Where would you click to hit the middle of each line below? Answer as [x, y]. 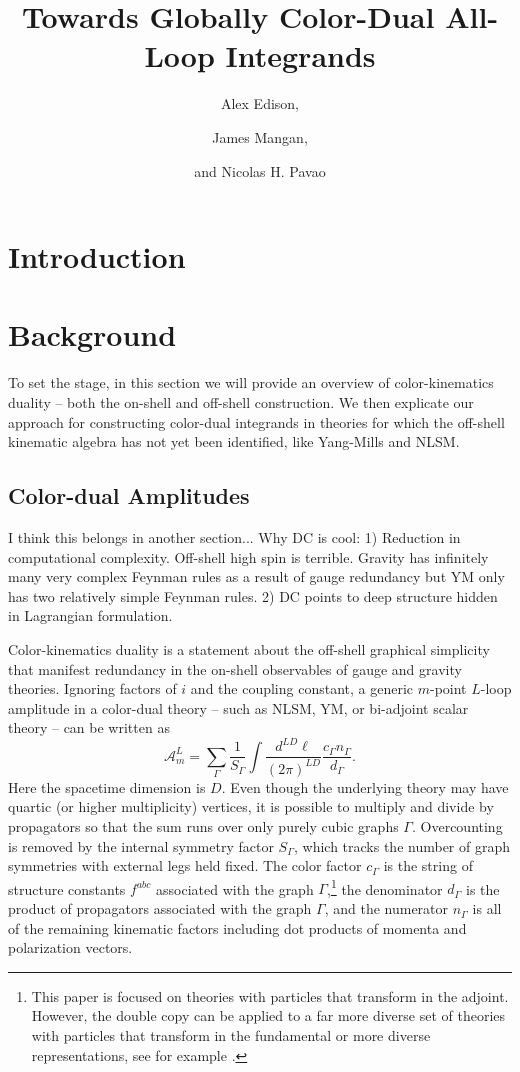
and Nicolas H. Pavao [260, 170]
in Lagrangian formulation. [90, 615]
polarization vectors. [70, 947]
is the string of [428, 865]
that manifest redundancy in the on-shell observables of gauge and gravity [235, 668]
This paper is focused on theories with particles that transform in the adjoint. [270, 995]
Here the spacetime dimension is [107, 786]
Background [92, 334]
